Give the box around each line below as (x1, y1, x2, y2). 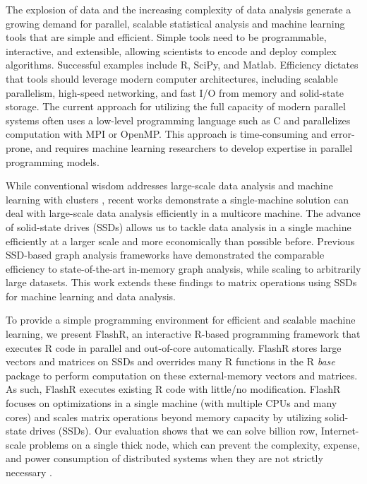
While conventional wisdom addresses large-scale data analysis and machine (6, 178, 333, 193)
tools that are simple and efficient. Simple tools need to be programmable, (6, 30, 327, 45)
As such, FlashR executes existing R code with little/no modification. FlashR (6, 382, 341, 396)
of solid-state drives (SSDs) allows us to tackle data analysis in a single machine (6, 219, 351, 234)
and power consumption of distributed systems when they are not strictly (6, 451, 323, 466)
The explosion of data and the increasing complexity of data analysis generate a (6, 2, 351, 16)
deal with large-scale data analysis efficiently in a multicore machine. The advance (6, 206, 361, 220)
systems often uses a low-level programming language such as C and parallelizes (6, 112, 351, 127)
